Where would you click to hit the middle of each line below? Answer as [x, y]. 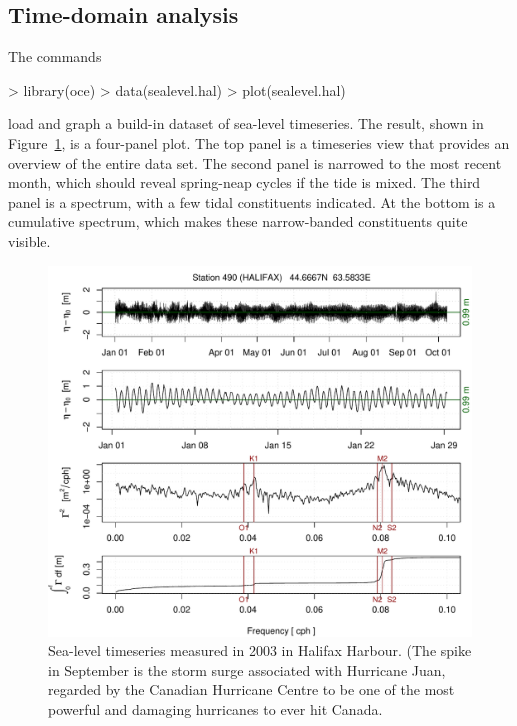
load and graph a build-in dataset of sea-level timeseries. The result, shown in [246, 123]
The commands [55, 56]
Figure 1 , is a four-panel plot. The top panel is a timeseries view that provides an [259, 142]
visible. [29, 240]
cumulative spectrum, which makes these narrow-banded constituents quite [238, 221]
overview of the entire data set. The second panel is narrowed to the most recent [255, 162]
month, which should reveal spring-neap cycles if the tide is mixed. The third [244, 182]
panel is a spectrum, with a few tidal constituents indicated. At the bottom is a [252, 201]
